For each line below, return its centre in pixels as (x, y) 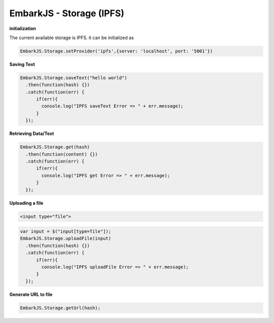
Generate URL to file (31, 294)
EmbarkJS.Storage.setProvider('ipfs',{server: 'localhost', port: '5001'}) (116, 51)
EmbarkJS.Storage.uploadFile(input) (66, 238)
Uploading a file (26, 203)
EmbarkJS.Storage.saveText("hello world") (74, 78)
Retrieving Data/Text (32, 134)
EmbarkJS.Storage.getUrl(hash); (60, 308)
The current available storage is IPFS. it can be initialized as (72, 38)
